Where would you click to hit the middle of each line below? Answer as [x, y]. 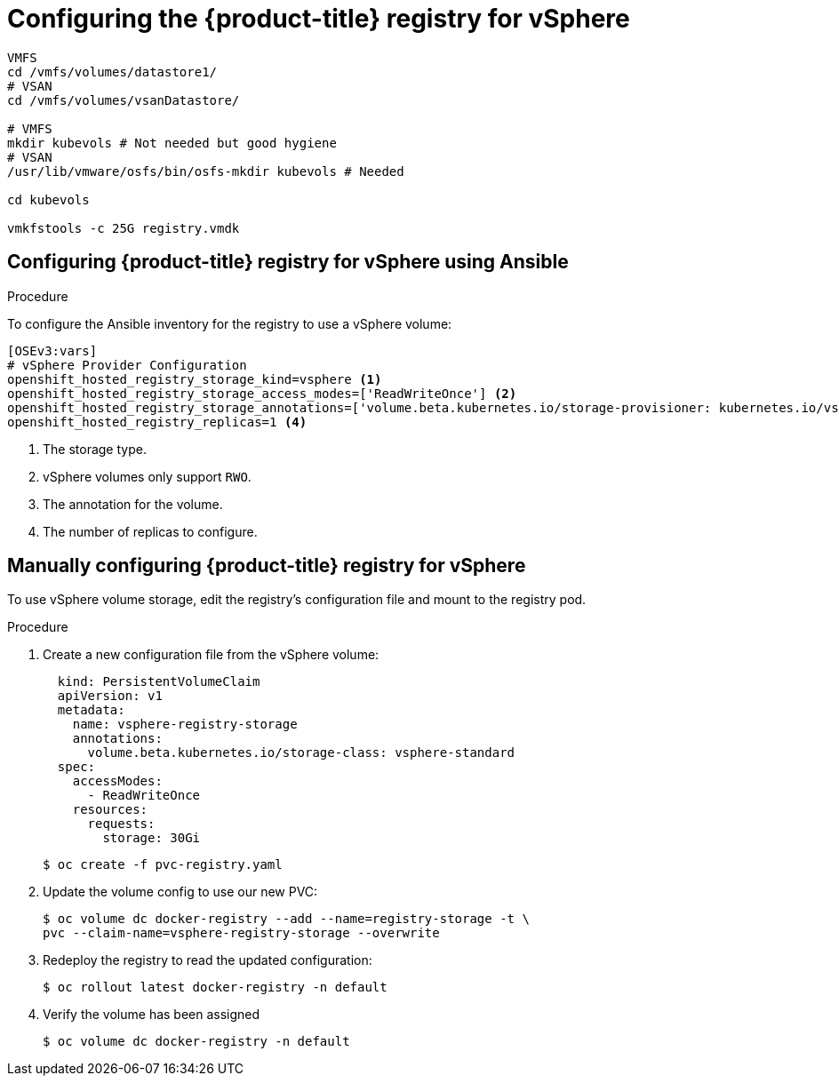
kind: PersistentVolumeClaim [159, 682]
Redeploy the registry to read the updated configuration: [208, 960]
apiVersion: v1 [110, 696]
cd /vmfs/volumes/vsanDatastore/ [124, 100]
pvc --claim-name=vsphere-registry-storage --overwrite [241, 933]
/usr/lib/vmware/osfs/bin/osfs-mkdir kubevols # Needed [206, 171]
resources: [110, 810]
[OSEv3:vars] [52, 350]
